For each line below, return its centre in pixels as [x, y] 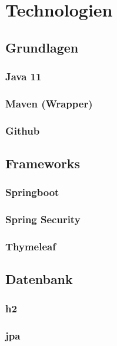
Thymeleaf [31, 247]
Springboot [32, 192]
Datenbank [39, 279]
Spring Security [43, 219]
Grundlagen [42, 47]
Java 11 [24, 76]
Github [23, 130]
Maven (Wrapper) [49, 103]
